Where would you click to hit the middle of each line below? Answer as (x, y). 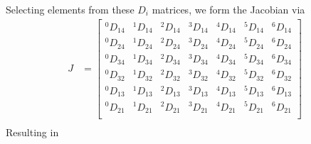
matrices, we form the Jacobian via (228, 9)
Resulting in (32, 132)
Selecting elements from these (70, 9)
